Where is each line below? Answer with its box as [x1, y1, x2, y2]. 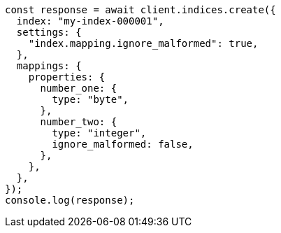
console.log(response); [5, 195, 135, 206]
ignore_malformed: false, [52, 139, 194, 150]
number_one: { [40, 83, 117, 94]
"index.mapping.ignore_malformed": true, [28, 38, 259, 49]
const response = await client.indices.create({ [5, 4, 276, 15]
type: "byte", [52, 94, 129, 105]
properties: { [28, 71, 106, 83]
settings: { [16, 27, 82, 38]
